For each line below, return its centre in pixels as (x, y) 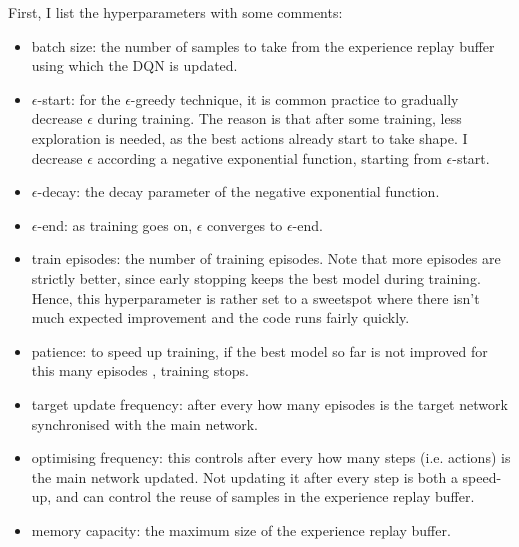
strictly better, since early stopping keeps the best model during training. (256, 277)
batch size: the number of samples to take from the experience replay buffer (263, 45)
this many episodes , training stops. (140, 370)
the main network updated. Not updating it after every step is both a (244, 476)
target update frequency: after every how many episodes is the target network (269, 403)
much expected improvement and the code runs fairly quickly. (220, 317)
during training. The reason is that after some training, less (279, 118)
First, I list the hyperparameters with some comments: (175, 12)
